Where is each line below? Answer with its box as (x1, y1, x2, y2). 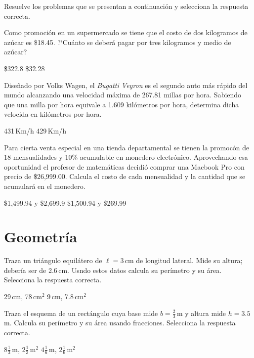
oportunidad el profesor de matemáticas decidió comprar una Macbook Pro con (4, 161, 245, 172)
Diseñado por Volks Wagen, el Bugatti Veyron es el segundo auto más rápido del (4, 80, 248, 90)
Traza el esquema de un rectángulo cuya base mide (4, 308, 158, 318)
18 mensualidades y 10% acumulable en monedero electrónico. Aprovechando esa (4, 152, 248, 162)
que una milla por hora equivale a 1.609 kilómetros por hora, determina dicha (4, 99, 239, 109)
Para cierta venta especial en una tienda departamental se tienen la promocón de (4, 142, 250, 152)
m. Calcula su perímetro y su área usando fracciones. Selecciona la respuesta (4, 317, 236, 328)
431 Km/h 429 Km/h (4, 125, 67, 135)
